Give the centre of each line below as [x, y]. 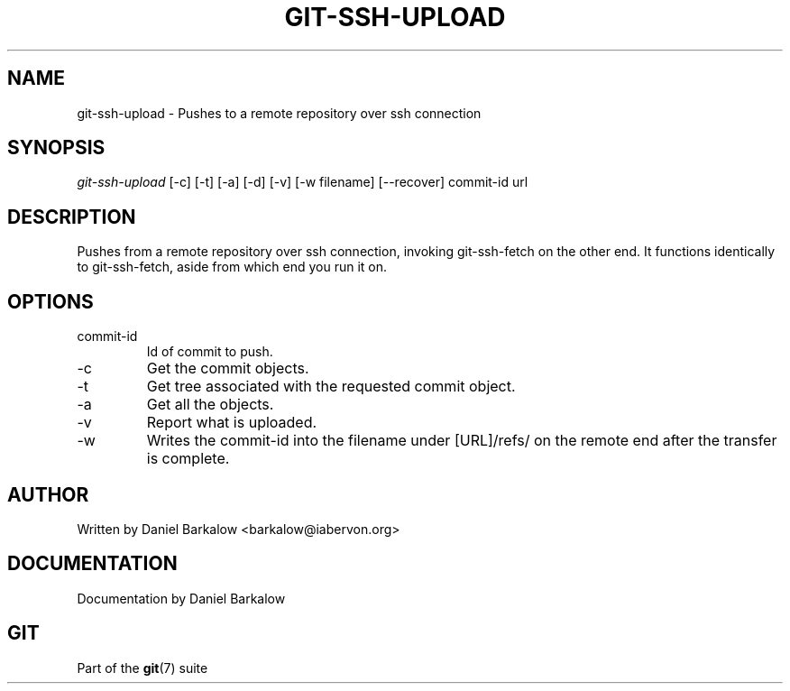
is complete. [188, 459]
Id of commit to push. [210, 352]
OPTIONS [51, 301]
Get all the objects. [210, 405]
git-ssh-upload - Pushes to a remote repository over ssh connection [279, 113]
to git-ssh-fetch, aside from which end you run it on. [232, 267]
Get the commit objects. [228, 369]
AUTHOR [48, 494]
